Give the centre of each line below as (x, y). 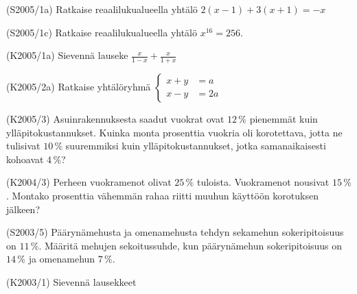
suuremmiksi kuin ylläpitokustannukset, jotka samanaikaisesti (196, 146)
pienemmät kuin (284, 119)
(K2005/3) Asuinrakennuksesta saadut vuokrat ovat (115, 119)
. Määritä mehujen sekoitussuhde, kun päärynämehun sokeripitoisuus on (191, 245)
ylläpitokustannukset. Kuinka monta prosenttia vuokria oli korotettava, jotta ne (174, 132)
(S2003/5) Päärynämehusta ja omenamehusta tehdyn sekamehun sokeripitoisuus (175, 232)
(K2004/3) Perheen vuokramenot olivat (89, 182)
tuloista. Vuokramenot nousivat (263, 182)
